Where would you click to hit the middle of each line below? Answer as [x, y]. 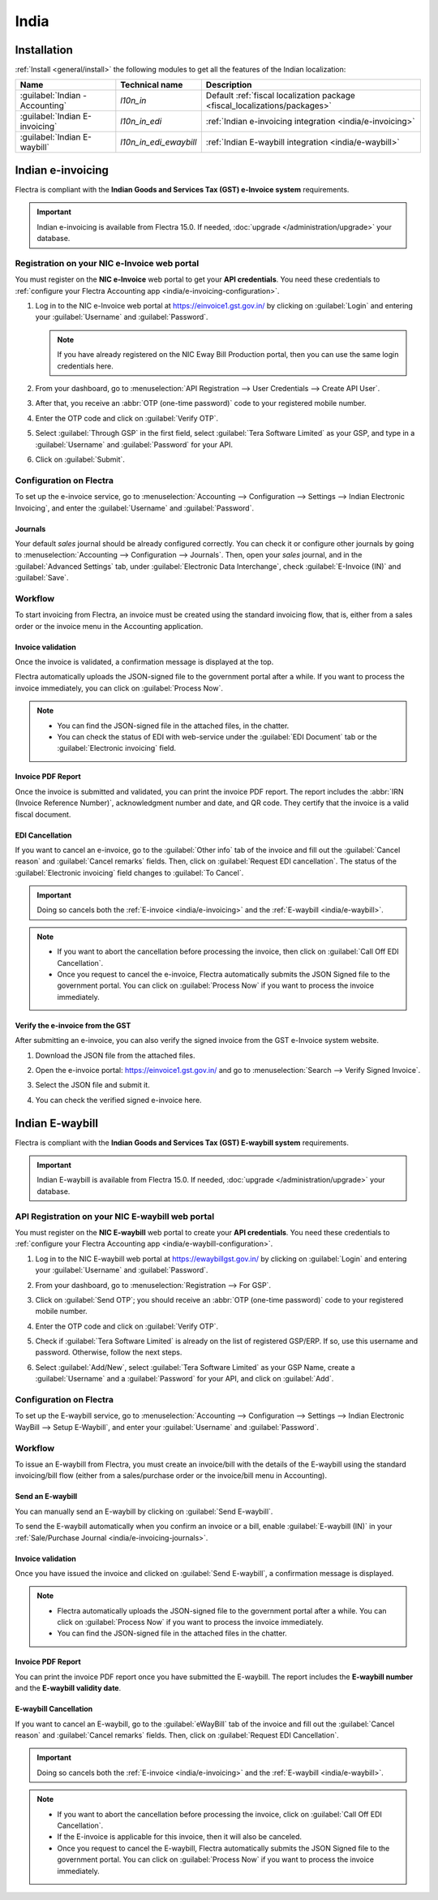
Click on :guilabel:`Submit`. [80, 459]
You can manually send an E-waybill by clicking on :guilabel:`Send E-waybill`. [144, 1511]
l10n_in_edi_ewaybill [159, 142]
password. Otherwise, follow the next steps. [109, 1352]
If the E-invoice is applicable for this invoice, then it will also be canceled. [180, 1837]
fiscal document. [43, 814]
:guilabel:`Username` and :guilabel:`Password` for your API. [134, 444]
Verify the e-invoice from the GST [73, 1025]
